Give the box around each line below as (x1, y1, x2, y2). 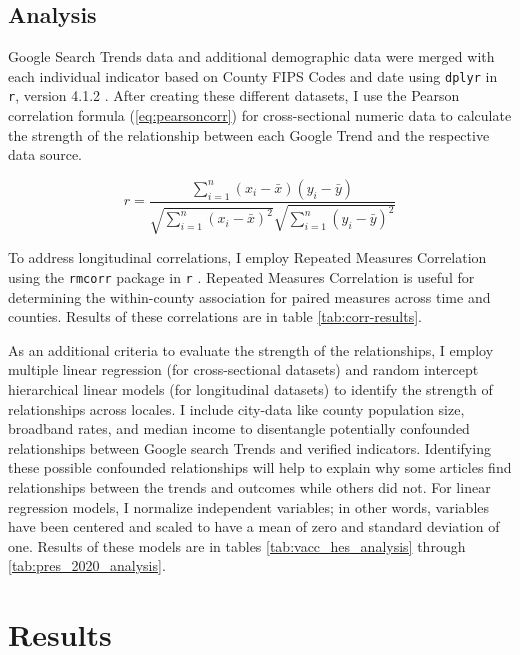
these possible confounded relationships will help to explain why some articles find (8, 457, 512, 478)
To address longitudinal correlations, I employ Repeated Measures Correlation (8, 247, 487, 268)
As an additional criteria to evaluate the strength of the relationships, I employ (8, 339, 494, 360)
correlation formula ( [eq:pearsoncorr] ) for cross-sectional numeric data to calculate (8, 105, 512, 126)
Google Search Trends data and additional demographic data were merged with (8, 46, 495, 67)
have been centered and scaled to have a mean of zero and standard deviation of (8, 516, 500, 537)
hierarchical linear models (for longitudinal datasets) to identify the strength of (8, 378, 493, 399)
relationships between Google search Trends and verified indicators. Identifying (8, 437, 491, 458)
